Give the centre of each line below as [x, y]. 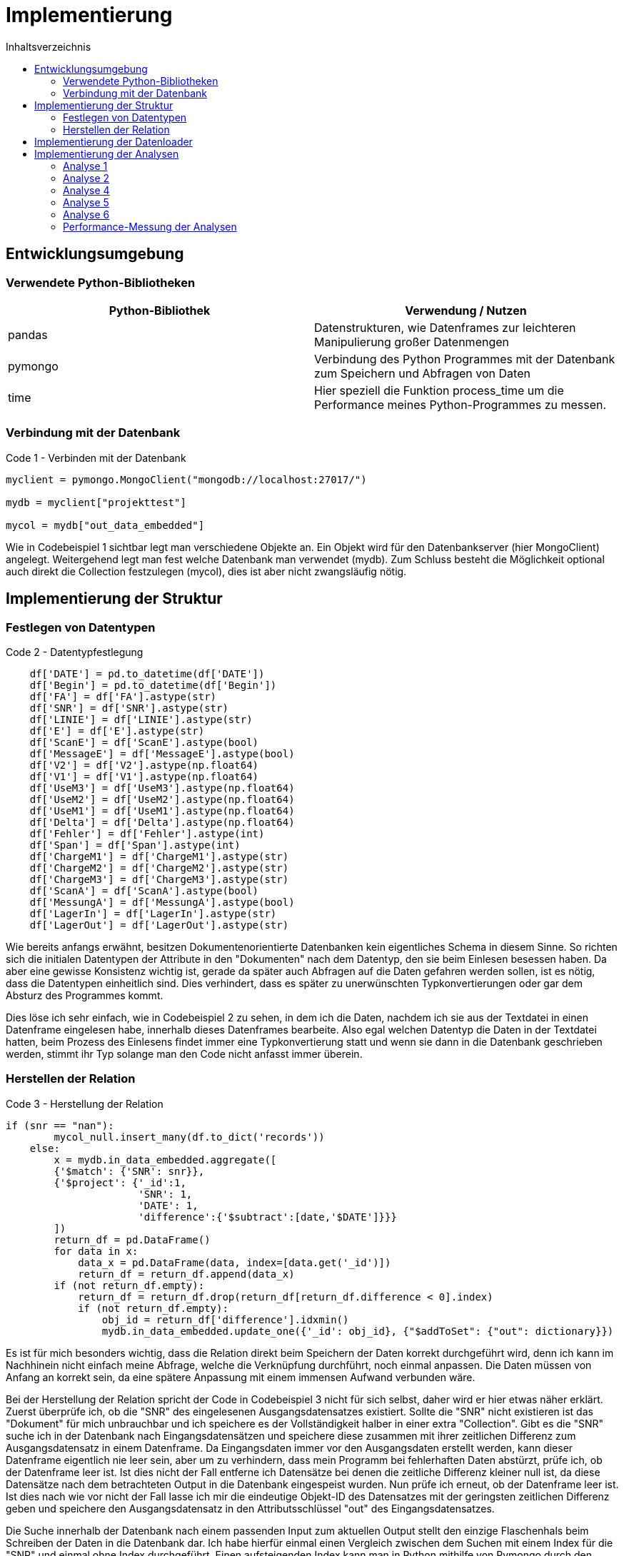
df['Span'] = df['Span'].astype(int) [135, 845]
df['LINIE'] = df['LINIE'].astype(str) [141, 719]
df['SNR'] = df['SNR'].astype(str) [129, 708]
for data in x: [96, 1251]
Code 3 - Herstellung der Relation [85, 1103]
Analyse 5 [86, 202]
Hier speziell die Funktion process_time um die [439, 390]
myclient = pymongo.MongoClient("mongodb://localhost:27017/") [186, 479]
